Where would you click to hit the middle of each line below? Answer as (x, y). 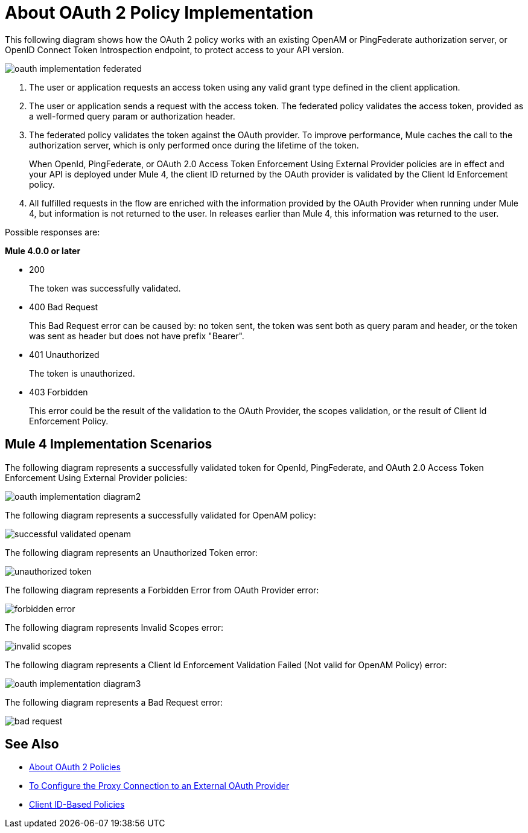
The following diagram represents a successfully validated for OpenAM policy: (161, 515)
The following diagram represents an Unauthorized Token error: (132, 552)
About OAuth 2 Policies (75, 767)
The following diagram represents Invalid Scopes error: (114, 627)
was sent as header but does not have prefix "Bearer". (137, 336)
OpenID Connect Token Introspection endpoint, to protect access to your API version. (175, 49)
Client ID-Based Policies (77, 805)
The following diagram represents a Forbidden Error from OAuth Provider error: (162, 590)
